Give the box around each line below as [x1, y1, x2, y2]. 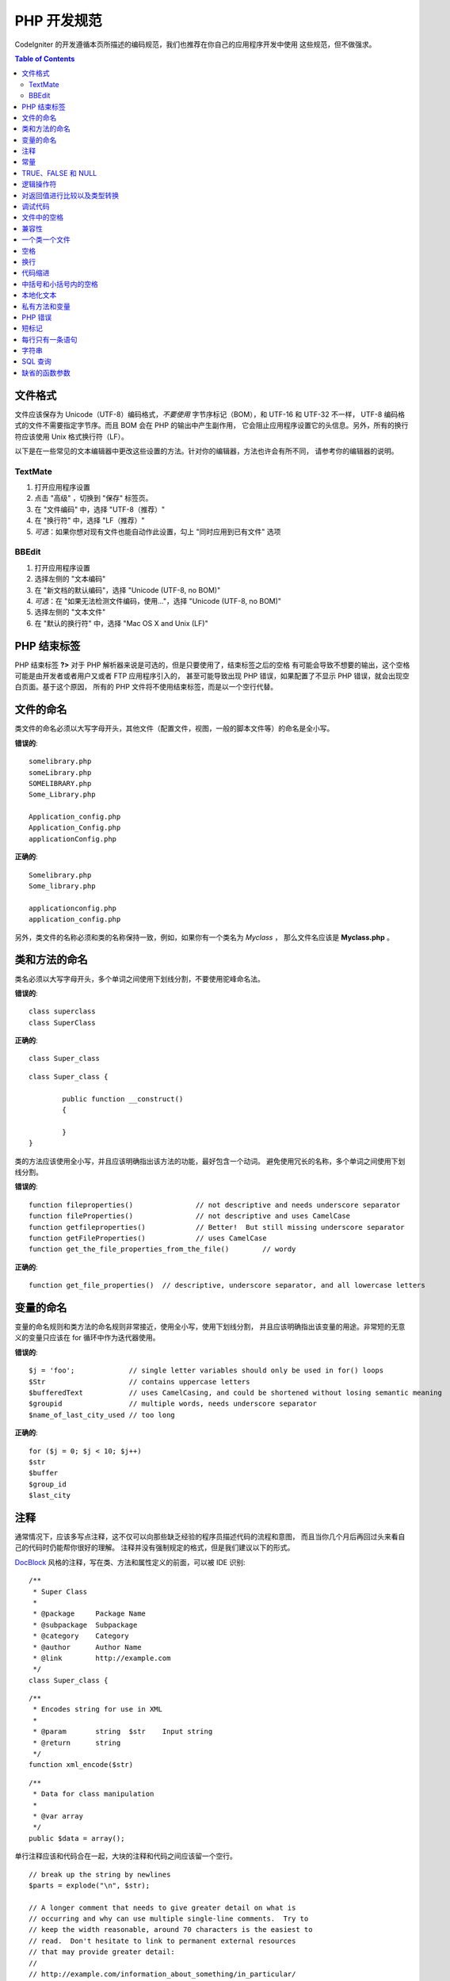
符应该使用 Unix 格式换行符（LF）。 [14, 432, 128, 441]
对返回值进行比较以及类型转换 [21, 190, 119, 200]
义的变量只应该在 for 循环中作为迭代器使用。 [14, 1333, 160, 1342]
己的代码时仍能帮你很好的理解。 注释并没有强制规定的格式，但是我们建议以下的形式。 [14, 1543, 295, 1552]
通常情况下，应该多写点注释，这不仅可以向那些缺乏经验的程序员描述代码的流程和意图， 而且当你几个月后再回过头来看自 [14, 1532, 406, 1541]
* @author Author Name [32, 1643, 142, 1651]
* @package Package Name [32, 1609, 147, 1618]
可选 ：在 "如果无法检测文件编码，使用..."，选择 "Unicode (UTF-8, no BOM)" [34, 596, 281, 605]
